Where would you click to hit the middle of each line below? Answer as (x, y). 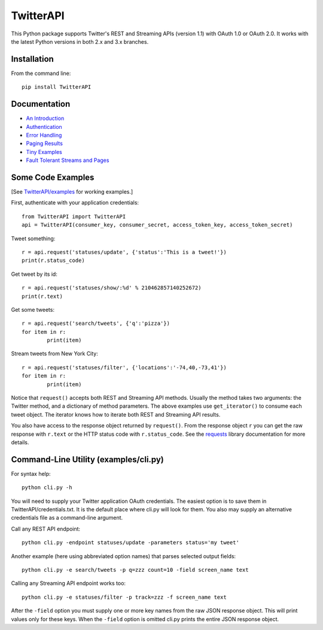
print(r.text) (42, 296)
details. (20, 442)
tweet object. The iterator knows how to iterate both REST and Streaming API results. (116, 414)
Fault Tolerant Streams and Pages (68, 160)
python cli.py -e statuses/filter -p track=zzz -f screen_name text (124, 597)
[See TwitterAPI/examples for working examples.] (72, 192)
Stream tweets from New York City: (55, 354)
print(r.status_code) (53, 260)
